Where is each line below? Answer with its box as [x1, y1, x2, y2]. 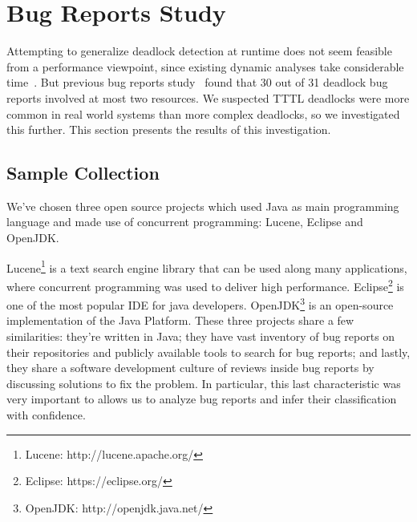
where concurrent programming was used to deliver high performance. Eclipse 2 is [6, 275, 404, 294]
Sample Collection [6, 160, 160, 185]
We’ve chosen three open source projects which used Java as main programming [6, 197, 399, 214]
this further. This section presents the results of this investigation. [6, 121, 331, 138]
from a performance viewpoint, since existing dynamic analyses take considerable [6, 58, 404, 75]
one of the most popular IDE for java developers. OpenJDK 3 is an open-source [6, 294, 394, 313]
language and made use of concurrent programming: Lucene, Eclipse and [6, 213, 363, 230]
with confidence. [6, 406, 86, 423]
